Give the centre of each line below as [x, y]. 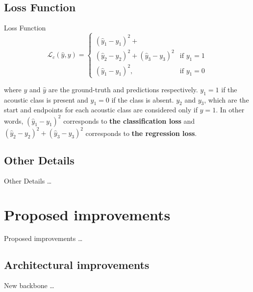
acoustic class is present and [46, 99]
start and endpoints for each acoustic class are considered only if [101, 110]
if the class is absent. [143, 99]
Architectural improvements [77, 264]
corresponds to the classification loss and [129, 120]
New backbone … [29, 285]
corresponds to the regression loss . [141, 133]
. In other [230, 110]
